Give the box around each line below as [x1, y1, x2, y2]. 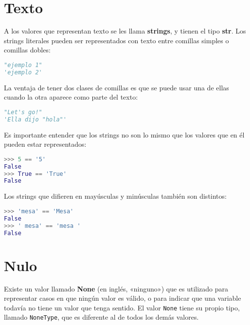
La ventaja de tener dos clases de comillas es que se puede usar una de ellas [4, 82, 229, 92]
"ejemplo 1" [4, 61, 42, 68]
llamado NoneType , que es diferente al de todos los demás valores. [4, 312, 199, 322]
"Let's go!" [4, 108, 42, 116]
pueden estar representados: [4, 139, 87, 149]
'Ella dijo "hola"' [4, 116, 67, 123]
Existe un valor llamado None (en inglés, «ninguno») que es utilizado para [4, 283, 229, 293]
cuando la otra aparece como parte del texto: [4, 92, 138, 102]
